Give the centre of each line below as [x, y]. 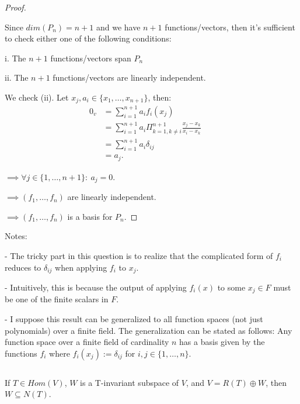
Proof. [15, 7]
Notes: [16, 236]
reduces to [23, 267]
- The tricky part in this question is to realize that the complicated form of [139, 255]
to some [231, 287]
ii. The [17, 77]
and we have [118, 27]
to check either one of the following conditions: [88, 38]
